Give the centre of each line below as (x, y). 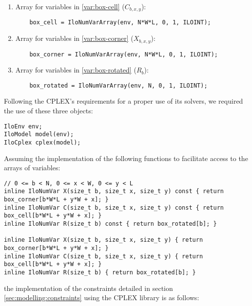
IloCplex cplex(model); (42, 142)
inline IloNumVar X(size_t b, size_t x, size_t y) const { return (114, 191)
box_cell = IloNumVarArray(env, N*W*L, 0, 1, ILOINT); (120, 23)
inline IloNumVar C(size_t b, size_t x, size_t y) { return (104, 256)
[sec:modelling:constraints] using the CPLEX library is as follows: (102, 297)
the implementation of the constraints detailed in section (88, 288)
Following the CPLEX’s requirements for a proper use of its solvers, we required (124, 101)
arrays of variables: (32, 168)
